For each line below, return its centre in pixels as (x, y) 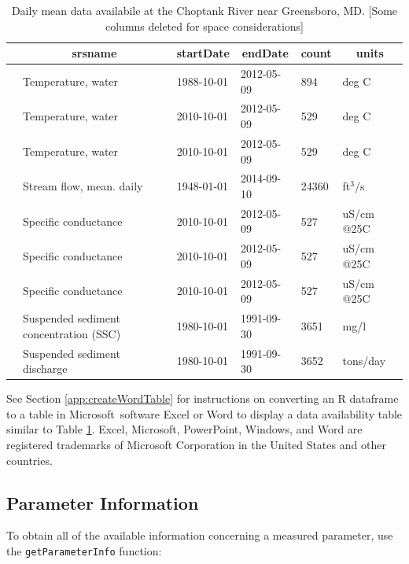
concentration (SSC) (72, 333)
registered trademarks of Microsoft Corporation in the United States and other (196, 444)
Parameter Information (103, 502)
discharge (45, 369)
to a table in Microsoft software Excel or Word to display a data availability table (204, 413)
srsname (94, 53)
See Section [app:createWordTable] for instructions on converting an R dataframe (203, 398)
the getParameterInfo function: (84, 550)
